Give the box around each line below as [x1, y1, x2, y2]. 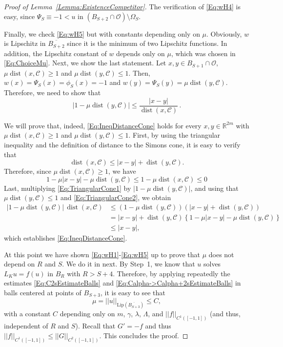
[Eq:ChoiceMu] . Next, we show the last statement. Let [4, 58, 166, 68]
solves [203, 259, 221, 269]
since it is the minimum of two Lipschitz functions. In [67, 38, 227, 48]
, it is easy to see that [100, 287, 165, 297]
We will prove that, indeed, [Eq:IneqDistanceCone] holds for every [4, 120, 202, 130]
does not [208, 249, 234, 259]
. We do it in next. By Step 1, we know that [62, 259, 195, 269]
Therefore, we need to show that [4, 87, 101, 98]
